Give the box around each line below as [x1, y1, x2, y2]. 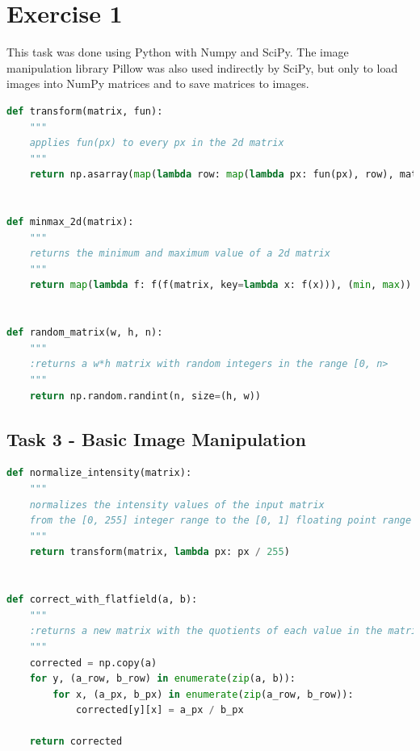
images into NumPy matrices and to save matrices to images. [6, 75, 309, 92]
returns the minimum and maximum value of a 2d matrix [29, 248, 330, 260]
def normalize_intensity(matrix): [6, 467, 192, 479]
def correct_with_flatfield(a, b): [6, 594, 198, 606]
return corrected [29, 736, 123, 748]
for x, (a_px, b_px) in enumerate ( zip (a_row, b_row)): [52, 688, 354, 700]
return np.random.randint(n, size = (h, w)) [29, 390, 262, 402]
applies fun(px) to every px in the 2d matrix [29, 137, 284, 149]
